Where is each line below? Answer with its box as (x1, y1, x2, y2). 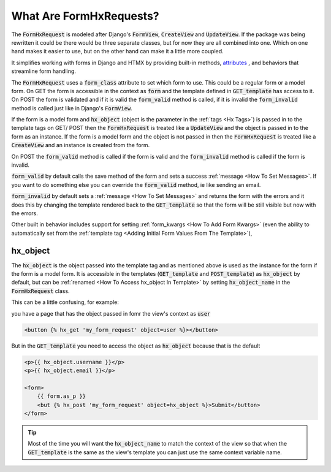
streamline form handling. (11, 67, 77, 75)
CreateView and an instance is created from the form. (11, 142, 150, 149)
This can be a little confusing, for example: (11, 299, 120, 306)
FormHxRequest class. (11, 287, 70, 294)
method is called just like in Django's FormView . (11, 104, 133, 112)
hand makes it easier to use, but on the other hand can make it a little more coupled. (11, 48, 224, 55)
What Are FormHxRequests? (11, 9, 159, 23)
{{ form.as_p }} (37, 393, 86, 400)
